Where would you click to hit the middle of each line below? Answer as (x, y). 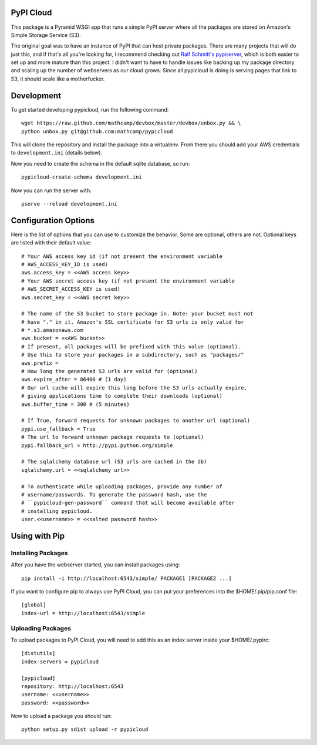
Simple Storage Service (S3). (46, 35)
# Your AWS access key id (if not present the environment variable (122, 256)
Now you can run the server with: (51, 190)
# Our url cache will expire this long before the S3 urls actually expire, (134, 387)
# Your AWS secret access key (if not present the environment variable (128, 281)
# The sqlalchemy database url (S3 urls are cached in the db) (114, 462)
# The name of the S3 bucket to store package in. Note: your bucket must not (137, 314)
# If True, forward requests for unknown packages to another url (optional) (136, 421)
